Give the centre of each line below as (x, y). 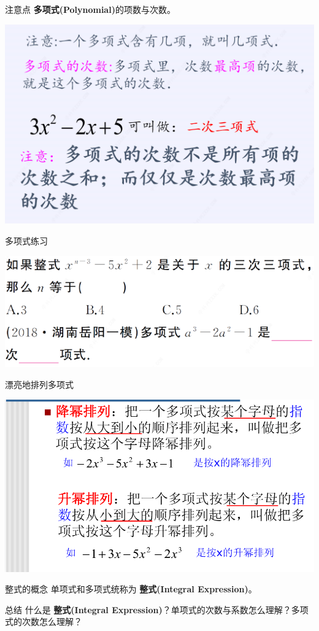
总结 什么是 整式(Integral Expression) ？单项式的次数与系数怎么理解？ (148, 609)
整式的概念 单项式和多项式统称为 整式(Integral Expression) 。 (131, 589)
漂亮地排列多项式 (39, 384)
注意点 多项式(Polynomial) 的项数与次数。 (90, 9)
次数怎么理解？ (52, 621)
